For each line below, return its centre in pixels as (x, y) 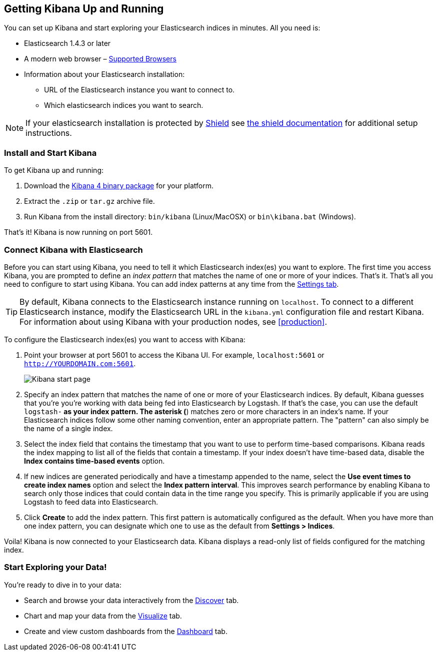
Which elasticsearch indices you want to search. (124, 105)
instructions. (49, 133)
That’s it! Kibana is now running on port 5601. (78, 232)
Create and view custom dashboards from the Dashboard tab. (126, 631)
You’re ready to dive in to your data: (63, 585)
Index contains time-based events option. (94, 461)
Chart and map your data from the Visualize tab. (103, 616)
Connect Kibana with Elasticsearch (73, 250)
